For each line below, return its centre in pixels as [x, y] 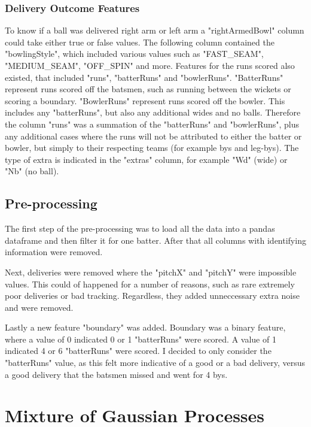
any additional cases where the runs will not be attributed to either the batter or [153, 136]
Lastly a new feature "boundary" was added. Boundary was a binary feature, [145, 327]
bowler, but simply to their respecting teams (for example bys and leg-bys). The [152, 148]
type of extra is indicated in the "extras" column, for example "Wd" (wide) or [146, 159]
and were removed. [39, 307]
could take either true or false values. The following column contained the [140, 42]
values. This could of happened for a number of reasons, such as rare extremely [150, 284]
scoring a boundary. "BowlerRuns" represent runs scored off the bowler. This [145, 100]
